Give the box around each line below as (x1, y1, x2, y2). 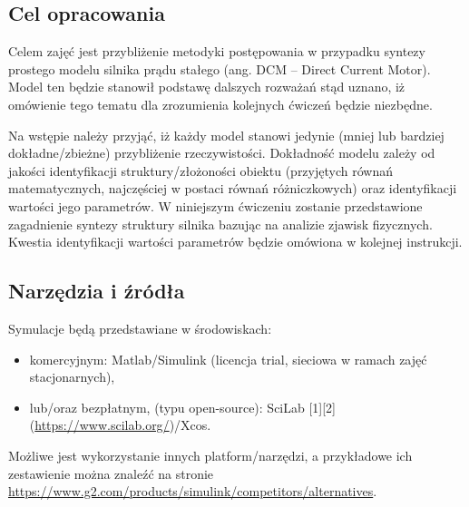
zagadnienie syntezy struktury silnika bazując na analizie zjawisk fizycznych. (8, 214, 433, 233)
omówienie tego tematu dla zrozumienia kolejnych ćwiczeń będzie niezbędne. (8, 94, 433, 113)
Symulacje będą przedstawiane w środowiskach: (8, 318, 272, 337)
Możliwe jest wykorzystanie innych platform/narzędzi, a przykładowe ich (8, 445, 413, 464)
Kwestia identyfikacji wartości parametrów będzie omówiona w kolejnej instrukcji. (8, 232, 463, 251)
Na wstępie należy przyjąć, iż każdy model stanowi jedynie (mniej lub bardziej (8, 125, 445, 144)
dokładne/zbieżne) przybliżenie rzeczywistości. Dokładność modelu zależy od (8, 143, 435, 162)
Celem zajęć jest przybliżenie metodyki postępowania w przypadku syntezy (8, 42, 425, 61)
